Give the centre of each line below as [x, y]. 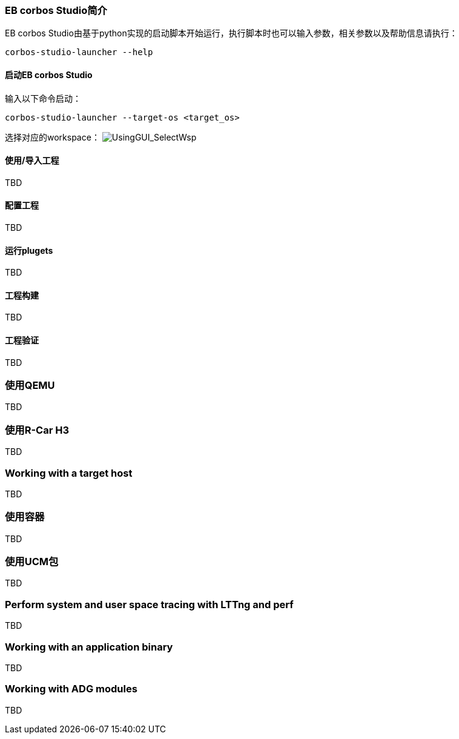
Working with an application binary [89, 647]
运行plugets [29, 250]
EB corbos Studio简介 [56, 10]
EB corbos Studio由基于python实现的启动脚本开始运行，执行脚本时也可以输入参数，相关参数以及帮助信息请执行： [231, 33]
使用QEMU [30, 386]
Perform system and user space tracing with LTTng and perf [149, 604]
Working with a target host [69, 473]
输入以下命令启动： [43, 98]
